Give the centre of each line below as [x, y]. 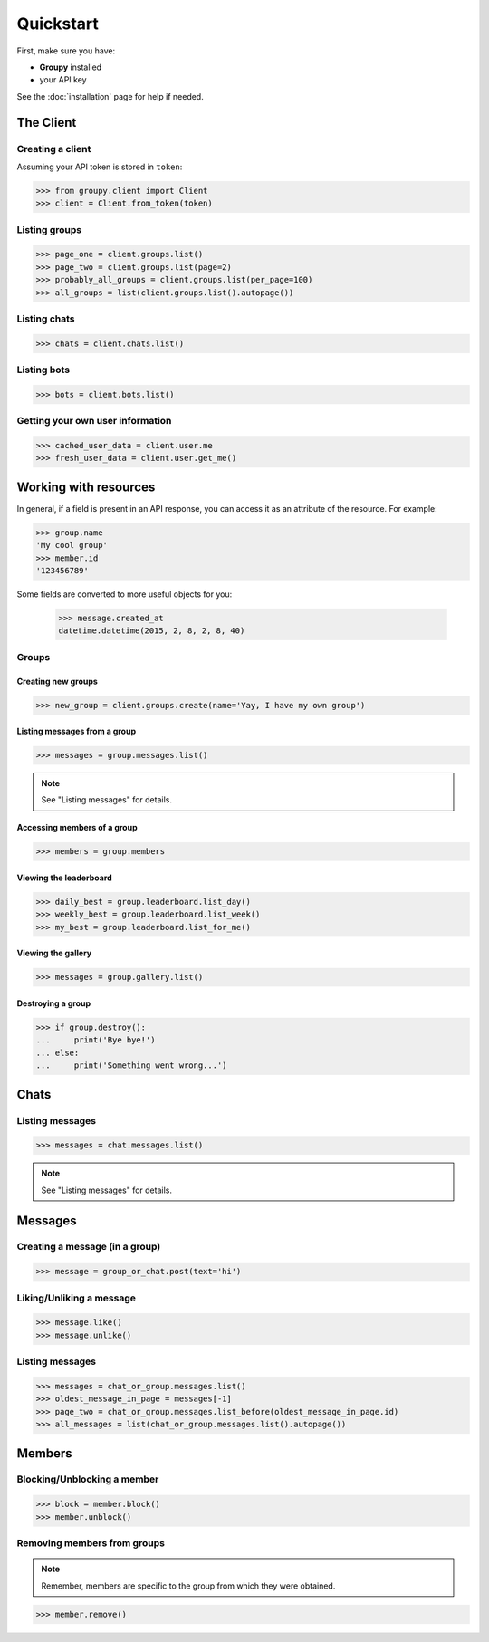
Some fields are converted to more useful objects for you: [125, 594]
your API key [63, 80]
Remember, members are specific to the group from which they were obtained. [188, 1586]
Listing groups [49, 229]
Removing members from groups [91, 1543]
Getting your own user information [94, 421]
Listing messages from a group [76, 731]
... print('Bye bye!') [96, 1040]
